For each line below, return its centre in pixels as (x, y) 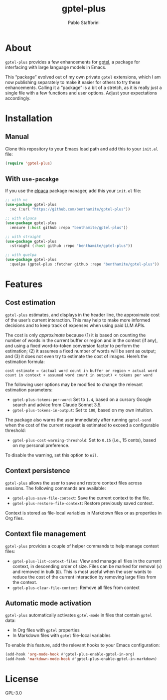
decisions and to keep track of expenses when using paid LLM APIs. (75, 325)
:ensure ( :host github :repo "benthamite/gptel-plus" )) (69, 227)
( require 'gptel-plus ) (29, 163)
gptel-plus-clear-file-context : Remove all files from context (76, 587)
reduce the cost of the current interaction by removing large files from (84, 577)
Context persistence (38, 471)
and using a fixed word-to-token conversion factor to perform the (72, 345)
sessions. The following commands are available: (56, 488)
